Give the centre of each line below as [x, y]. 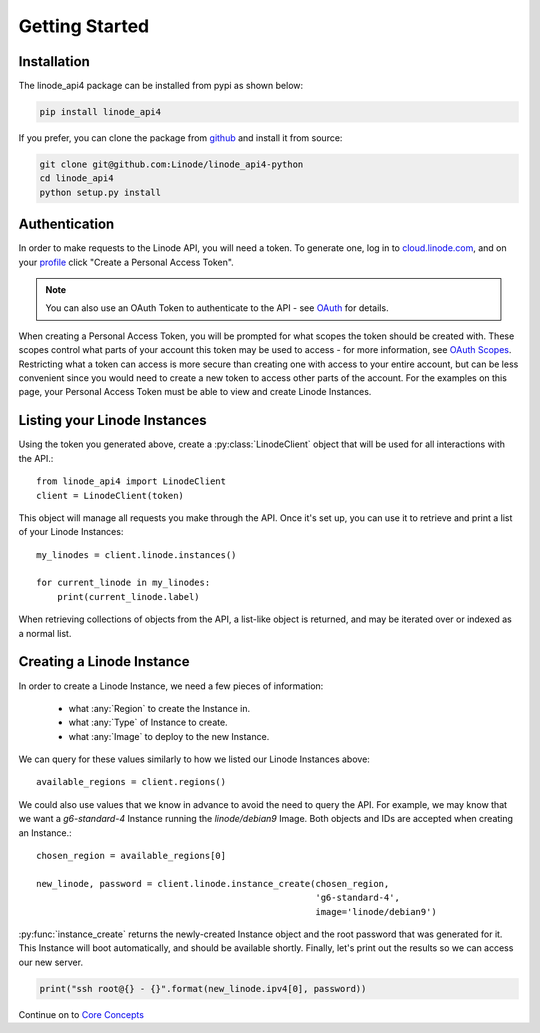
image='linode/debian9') [376, 911]
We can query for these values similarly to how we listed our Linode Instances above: [194, 759]
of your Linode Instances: [71, 532]
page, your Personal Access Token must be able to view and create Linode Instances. [195, 392]
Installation [54, 61]
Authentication [66, 224]
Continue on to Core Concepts [81, 1014]
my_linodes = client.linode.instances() [136, 554]
